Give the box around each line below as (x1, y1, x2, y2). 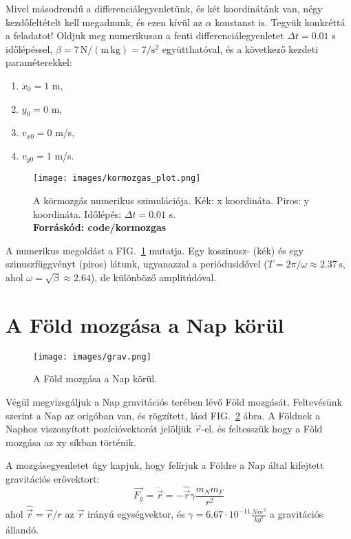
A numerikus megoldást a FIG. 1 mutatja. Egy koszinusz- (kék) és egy (6, 243, 304, 257)
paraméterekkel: (6, 55, 72, 69)
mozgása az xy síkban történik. (6, 434, 136, 449)
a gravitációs (270, 507, 323, 521)
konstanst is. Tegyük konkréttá (215, 14, 345, 29)
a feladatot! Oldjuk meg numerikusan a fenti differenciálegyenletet (6, 28, 284, 43)
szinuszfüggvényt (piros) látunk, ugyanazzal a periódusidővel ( (6, 256, 268, 271)
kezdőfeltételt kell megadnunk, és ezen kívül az (6, 14, 202, 29)
